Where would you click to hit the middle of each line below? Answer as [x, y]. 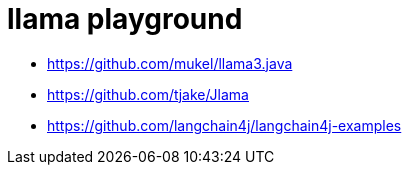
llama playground [125, 19]
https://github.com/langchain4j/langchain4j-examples [224, 125]
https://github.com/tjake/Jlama [148, 94]
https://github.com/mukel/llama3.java [170, 63]
